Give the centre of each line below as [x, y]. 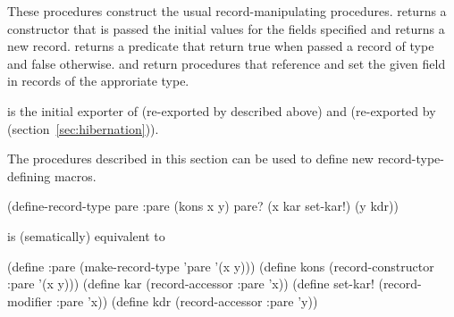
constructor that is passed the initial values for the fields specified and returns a [226, 28]
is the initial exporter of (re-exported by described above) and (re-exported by [222, 110]
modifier [30, 300]
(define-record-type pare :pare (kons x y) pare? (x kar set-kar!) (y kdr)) [203, 206]
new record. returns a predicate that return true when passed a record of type [221, 46]
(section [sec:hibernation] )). [83, 128]
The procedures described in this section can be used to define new [190, 158]
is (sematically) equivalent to [86, 235]
